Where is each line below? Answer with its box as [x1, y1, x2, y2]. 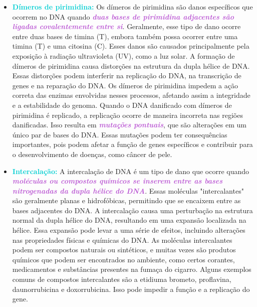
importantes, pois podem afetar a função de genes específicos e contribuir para [12, 139, 253, 149]
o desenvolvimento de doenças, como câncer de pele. [12, 148, 172, 159]
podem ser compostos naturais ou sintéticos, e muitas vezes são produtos [12, 244, 236, 255]
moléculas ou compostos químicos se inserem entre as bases [12, 176, 223, 186]
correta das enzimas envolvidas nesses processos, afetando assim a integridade [12, 90, 250, 100]
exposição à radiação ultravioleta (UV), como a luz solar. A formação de [12, 50, 235, 61]
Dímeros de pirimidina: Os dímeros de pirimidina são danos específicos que [12, 2, 253, 12]
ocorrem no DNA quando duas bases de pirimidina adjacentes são [12, 11, 234, 22]
